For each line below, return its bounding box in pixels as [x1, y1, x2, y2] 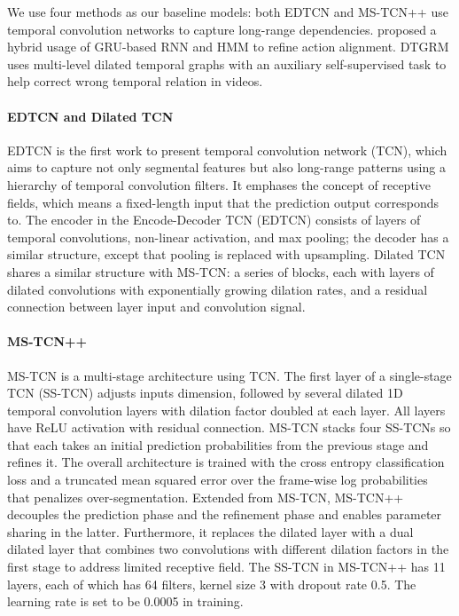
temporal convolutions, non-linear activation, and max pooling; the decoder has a [7, 227, 449, 246]
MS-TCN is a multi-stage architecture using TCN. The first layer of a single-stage [7, 366, 452, 384]
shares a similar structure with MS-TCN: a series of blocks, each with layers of [7, 262, 434, 280]
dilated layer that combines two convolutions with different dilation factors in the [7, 540, 449, 558]
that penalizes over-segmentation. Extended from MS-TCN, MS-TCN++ [7, 487, 404, 506]
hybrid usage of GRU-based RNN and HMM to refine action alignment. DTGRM [7, 37, 449, 56]
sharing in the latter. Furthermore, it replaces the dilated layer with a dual [7, 522, 414, 541]
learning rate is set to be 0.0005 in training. [7, 592, 244, 611]
